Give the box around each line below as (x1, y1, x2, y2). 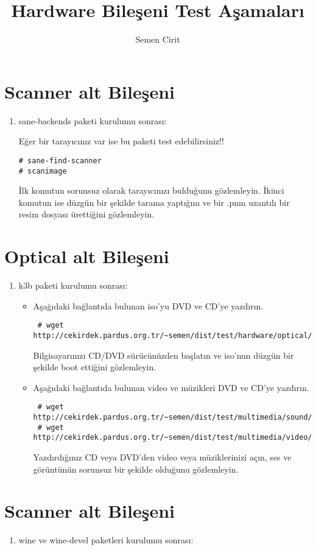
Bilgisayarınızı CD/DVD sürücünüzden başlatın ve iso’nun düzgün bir (33, 348, 294, 361)
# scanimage (18, 166, 67, 175)
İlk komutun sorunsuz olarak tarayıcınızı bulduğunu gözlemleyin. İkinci (18, 184, 284, 197)
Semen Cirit (135, 33, 180, 46)
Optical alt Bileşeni (4, 244, 169, 269)
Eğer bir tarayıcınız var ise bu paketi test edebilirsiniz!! (18, 135, 224, 147)
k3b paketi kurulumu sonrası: (18, 279, 128, 292)
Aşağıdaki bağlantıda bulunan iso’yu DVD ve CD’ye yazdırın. (33, 299, 264, 312)
